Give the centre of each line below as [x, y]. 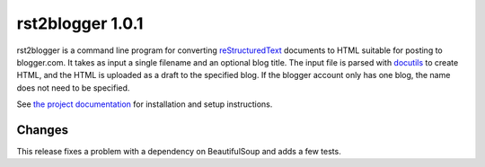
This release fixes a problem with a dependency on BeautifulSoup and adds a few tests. [179, 152]
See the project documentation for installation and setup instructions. [145, 104]
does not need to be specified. [73, 88]
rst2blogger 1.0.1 [80, 23]
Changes [43, 130]
